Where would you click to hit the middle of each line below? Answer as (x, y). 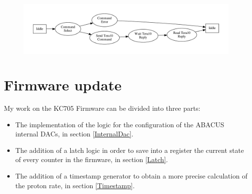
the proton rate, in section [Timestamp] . (75, 185)
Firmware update (63, 85)
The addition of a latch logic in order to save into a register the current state (130, 150)
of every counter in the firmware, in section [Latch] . (92, 159)
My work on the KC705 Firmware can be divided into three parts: (102, 108)
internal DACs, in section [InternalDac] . (74, 134)
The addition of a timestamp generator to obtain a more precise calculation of (131, 176)
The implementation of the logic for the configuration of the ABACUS (120, 124)
